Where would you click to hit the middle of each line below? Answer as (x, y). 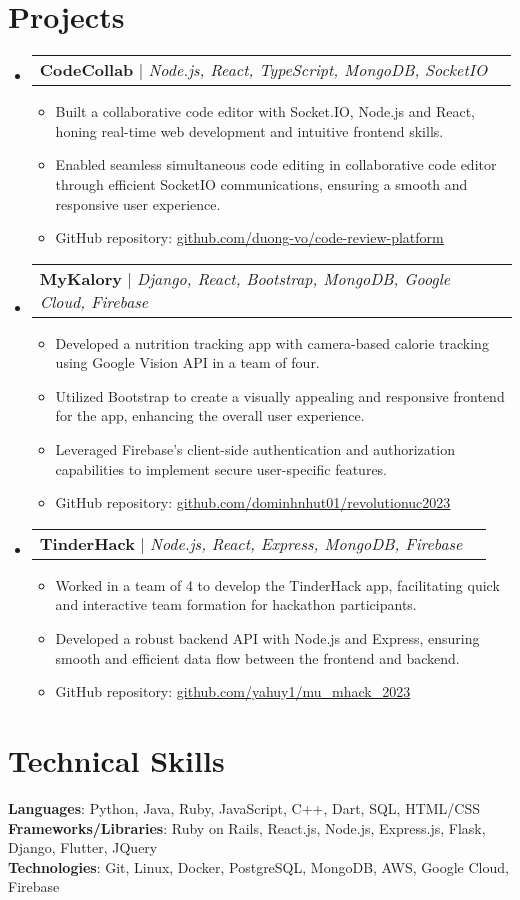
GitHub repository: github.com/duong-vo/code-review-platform (249, 237)
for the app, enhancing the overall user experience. (210, 415)
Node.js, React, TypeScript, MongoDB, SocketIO (318, 70)
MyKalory (80, 278)
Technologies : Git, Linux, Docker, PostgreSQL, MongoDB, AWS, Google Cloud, (258, 866)
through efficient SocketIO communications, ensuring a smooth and (261, 183)
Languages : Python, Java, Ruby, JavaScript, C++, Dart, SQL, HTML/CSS (244, 807)
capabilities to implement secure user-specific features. (221, 468)
